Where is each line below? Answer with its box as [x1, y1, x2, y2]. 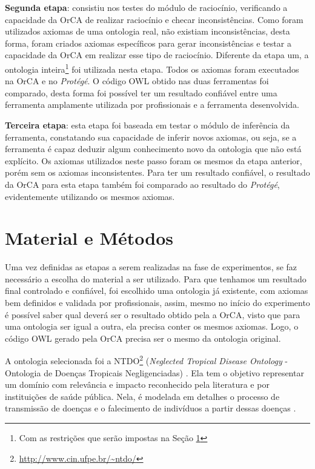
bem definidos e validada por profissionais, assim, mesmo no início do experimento [5, 296, 310, 309]
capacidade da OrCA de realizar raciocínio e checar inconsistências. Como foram [5, 13, 303, 25]
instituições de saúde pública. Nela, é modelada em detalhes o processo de [5, 390, 280, 402]
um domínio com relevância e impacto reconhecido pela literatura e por [5, 378, 270, 391]
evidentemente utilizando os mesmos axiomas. [5, 190, 175, 202]
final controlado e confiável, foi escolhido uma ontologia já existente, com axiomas [5, 284, 308, 297]
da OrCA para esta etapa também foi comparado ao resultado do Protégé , [5, 178, 280, 190]
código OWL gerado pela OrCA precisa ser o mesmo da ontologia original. [5, 331, 281, 344]
